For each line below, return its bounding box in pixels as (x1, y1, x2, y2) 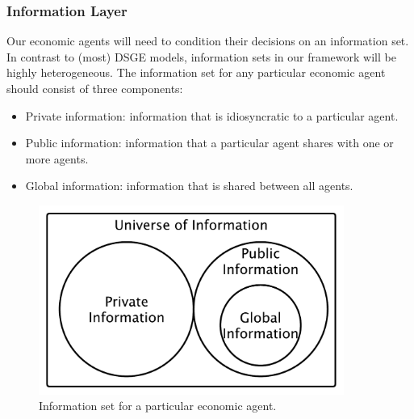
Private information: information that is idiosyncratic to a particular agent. (25, 107, 399, 124)
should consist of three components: (6, 80, 183, 96)
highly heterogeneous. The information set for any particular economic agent (6, 64, 386, 81)
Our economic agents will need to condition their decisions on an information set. (6, 32, 409, 49)
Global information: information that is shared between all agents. (25, 177, 353, 194)
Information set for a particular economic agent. (39, 397, 277, 414)
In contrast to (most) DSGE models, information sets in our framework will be (6, 48, 396, 65)
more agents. (25, 150, 89, 167)
